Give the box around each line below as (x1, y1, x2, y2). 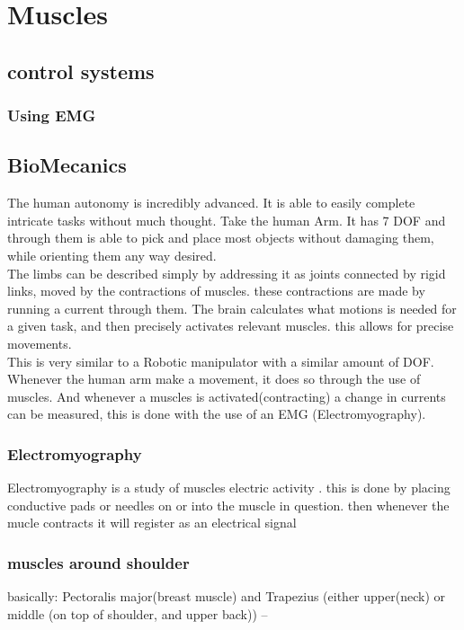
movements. (7, 333, 72, 352)
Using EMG (7, 104, 96, 127)
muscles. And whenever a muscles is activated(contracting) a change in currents (7, 386, 446, 405)
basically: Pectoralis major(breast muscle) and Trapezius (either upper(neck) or (7, 587, 445, 606)
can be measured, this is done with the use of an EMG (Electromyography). (7, 404, 426, 423)
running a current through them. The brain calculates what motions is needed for (7, 298, 457, 317)
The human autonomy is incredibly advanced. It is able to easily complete (7, 193, 415, 212)
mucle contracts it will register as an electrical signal (7, 513, 297, 532)
